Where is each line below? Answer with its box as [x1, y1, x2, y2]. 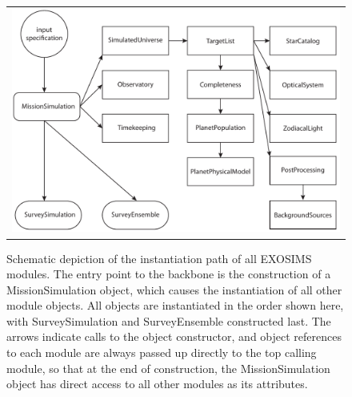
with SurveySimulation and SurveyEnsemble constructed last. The [6, 312, 331, 329]
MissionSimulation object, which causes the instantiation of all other [6, 281, 342, 298]
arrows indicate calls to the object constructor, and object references [6, 328, 342, 345]
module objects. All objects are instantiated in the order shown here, [6, 297, 344, 314]
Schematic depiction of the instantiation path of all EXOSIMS [6, 249, 312, 266]
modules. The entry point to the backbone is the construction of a [6, 265, 331, 282]
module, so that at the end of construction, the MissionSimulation [6, 359, 330, 376]
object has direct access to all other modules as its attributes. [6, 375, 308, 392]
